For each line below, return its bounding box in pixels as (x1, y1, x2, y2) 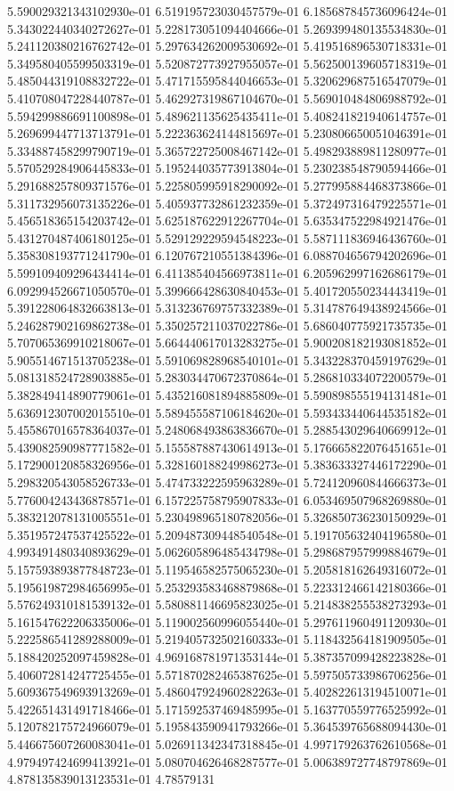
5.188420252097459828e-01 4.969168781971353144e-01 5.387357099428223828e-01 (7, 647, 448, 665)
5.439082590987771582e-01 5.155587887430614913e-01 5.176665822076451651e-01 (7, 437, 448, 456)
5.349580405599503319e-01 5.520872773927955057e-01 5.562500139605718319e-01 (7, 53, 448, 72)
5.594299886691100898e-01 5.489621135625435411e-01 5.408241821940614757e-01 (7, 106, 448, 125)
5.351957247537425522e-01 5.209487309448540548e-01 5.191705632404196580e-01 (7, 525, 448, 543)
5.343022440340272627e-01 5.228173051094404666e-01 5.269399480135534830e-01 (7, 19, 448, 37)
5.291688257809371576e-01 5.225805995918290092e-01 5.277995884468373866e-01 (7, 175, 448, 194)
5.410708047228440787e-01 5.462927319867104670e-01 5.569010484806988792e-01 (7, 88, 448, 107)
